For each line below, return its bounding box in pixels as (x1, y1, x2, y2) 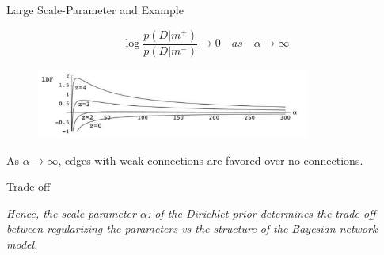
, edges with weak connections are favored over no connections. (58, 151, 363, 168)
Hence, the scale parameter (6, 204, 136, 221)
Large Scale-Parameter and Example (6, 2, 184, 17)
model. (6, 236, 38, 253)
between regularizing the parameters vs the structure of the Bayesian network (6, 220, 378, 237)
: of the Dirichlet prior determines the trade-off (146, 204, 376, 221)
